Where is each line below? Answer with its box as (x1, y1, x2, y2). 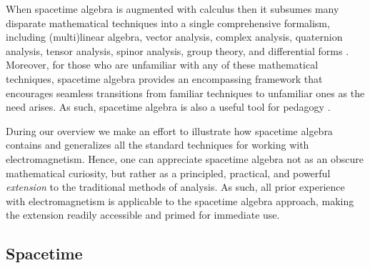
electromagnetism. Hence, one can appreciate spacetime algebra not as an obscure (6, 151, 364, 166)
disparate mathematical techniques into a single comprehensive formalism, (6, 15, 330, 30)
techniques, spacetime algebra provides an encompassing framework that (6, 71, 323, 86)
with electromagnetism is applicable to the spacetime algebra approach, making (6, 193, 354, 208)
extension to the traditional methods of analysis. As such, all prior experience (6, 179, 345, 194)
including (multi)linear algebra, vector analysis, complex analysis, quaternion (6, 29, 343, 44)
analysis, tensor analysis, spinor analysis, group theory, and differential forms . (6, 43, 349, 58)
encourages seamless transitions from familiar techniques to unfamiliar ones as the (6, 85, 365, 100)
